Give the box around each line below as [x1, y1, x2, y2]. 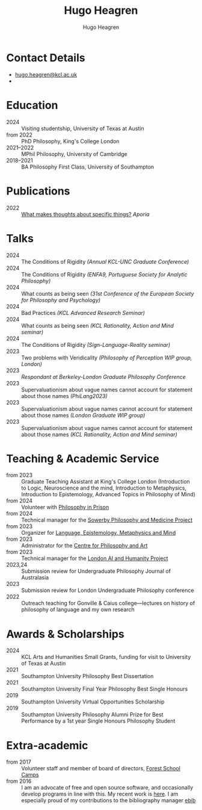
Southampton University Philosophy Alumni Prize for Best [21, 711, 164, 718]
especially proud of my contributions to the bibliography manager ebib [21, 797, 196, 804]
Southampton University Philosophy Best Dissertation [21, 673, 154, 680]
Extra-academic [6, 738, 88, 752]
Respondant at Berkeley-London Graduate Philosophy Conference [21, 373, 186, 380]
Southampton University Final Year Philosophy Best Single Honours [21, 685, 188, 693]
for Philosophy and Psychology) [21, 296, 101, 304]
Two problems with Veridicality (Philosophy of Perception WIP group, [21, 354, 192, 361]
